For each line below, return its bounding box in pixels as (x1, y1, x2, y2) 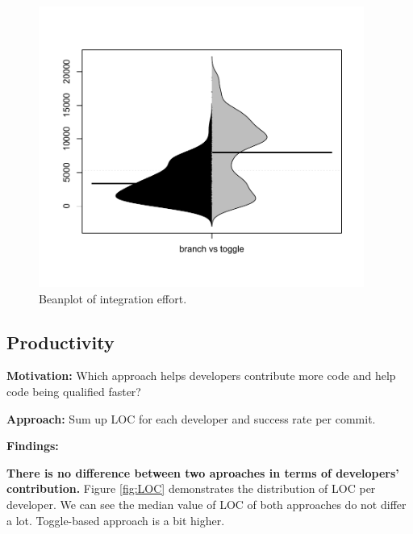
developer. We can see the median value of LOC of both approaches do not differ (6, 496, 407, 513)
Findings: (6, 437, 59, 454)
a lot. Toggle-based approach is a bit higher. (6, 511, 225, 528)
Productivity (6, 329, 115, 354)
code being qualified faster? (6, 383, 141, 400)
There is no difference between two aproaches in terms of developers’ (6, 464, 399, 481)
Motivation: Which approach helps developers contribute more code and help (6, 367, 396, 384)
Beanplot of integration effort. (39, 290, 187, 307)
